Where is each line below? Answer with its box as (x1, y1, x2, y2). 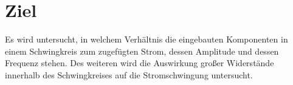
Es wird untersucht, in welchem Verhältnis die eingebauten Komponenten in (5, 33, 288, 46)
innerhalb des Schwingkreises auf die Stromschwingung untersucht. (5, 68, 253, 81)
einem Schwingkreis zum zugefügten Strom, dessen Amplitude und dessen (5, 44, 279, 57)
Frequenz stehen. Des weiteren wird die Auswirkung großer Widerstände (5, 56, 274, 69)
